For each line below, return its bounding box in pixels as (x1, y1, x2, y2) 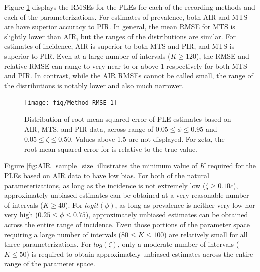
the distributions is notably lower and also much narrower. (4, 80, 184, 90)
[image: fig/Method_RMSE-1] (24, 99, 118, 107)
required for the (208, 160, 256, 171)
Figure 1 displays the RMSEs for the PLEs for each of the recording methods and (4, 2, 255, 12)
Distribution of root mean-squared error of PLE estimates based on (24, 114, 231, 124)
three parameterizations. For (4, 239, 91, 249)
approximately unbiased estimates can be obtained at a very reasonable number (4, 190, 249, 200)
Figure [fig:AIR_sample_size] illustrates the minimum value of (4, 160, 197, 171)
